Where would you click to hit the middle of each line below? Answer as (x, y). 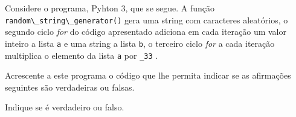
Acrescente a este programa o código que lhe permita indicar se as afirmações (148, 75)
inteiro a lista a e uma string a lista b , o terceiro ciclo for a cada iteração (140, 43)
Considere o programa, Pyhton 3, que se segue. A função (110, 8)
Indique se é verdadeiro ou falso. (65, 107)
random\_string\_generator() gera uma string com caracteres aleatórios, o (146, 19)
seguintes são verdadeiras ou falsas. (70, 87)
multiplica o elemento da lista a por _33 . (82, 55)
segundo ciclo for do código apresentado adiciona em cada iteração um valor (146, 31)
